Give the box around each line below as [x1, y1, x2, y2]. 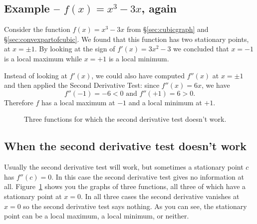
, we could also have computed [91, 70, 185, 80]
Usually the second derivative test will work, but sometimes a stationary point [4, 162, 244, 172]
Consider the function [4, 24, 70, 34]
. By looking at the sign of [34, 43, 115, 54]
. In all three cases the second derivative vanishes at [80, 191, 240, 201]
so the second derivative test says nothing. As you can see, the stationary [23, 201, 247, 211]
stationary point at [4, 191, 62, 201]
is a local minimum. [108, 53, 169, 63]
